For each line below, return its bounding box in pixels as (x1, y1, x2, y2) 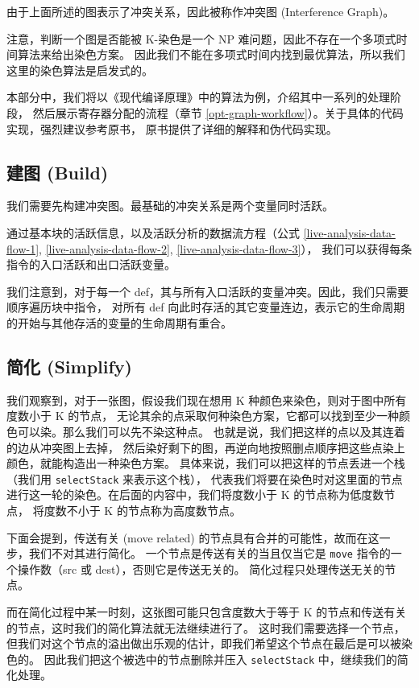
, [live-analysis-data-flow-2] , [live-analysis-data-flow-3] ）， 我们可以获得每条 (39, 240, 413, 257)
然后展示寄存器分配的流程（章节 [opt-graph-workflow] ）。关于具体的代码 (32, 104, 404, 121)
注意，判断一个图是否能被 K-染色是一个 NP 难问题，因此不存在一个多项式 (6, 30, 396, 47)
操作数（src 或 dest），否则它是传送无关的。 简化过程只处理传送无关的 (17, 560, 385, 577)
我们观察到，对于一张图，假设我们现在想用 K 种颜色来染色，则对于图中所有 (6, 391, 407, 408)
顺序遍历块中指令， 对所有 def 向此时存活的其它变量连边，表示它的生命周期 (6, 299, 405, 315)
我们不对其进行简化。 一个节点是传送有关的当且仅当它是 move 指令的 (28, 545, 391, 562)
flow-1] (6, 240, 39, 257)
